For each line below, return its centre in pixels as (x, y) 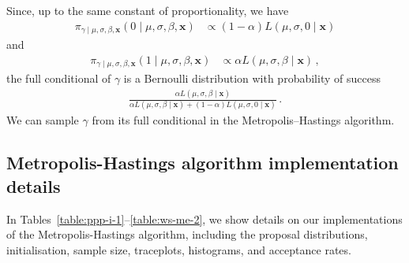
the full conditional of (59, 78)
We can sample (43, 120)
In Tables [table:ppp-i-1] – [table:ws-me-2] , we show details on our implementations (204, 219)
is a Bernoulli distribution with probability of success (252, 78)
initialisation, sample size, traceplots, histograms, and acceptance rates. (179, 249)
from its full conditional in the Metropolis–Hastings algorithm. (243, 120)
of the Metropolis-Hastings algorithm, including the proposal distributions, (187, 234)
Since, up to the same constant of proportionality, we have (148, 10)
